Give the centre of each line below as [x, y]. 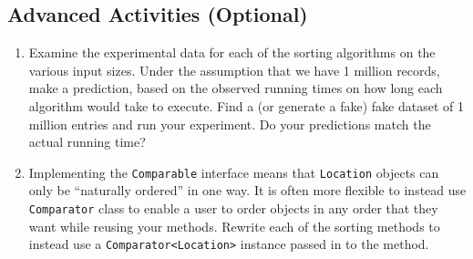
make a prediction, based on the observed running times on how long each [236, 88]
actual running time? [87, 142]
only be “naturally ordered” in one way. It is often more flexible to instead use [247, 190]
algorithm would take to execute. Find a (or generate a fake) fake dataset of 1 [246, 105]
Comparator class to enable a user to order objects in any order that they [233, 208]
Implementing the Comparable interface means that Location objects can [234, 172]
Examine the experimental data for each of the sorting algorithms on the [232, 52]
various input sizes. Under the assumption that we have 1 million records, [234, 70]
